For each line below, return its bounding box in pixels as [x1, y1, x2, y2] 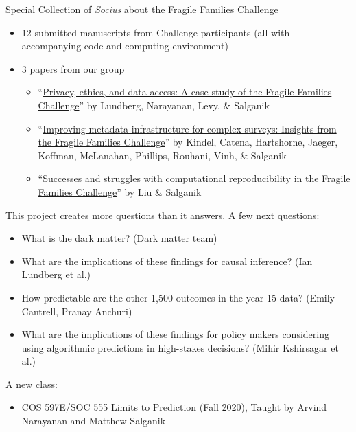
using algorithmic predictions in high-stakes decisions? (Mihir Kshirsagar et [21, 340, 339, 354]
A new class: [5, 376, 58, 391]
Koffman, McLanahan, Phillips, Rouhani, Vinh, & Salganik [38, 148, 287, 162]
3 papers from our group [21, 61, 125, 76]
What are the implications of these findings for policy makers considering [21, 327, 329, 341]
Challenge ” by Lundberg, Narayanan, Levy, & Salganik [38, 98, 270, 112]
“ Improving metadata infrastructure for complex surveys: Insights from [38, 121, 337, 135]
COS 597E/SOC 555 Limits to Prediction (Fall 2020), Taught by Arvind [21, 400, 327, 414]
